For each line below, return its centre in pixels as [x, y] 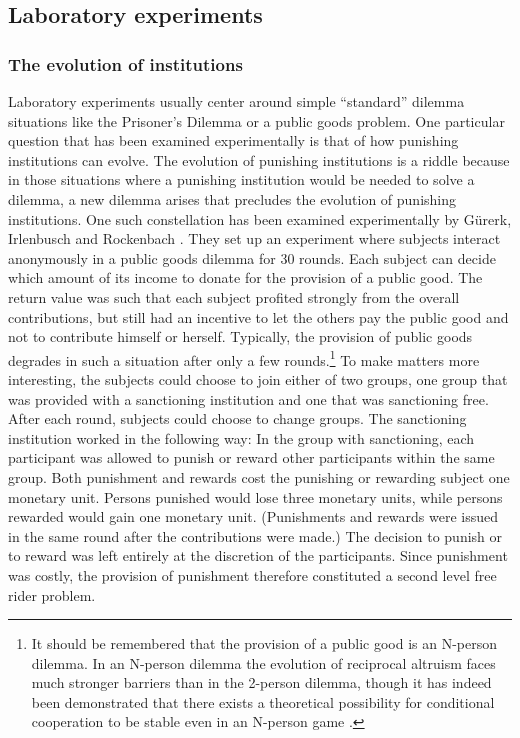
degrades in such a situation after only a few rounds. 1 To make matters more [244, 358]
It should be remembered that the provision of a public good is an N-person [264, 643]
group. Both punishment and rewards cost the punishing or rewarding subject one [259, 476]
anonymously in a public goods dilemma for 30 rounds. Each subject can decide [252, 257]
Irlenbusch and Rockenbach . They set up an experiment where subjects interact [254, 238]
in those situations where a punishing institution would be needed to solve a [241, 179]
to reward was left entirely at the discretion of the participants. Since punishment [258, 555]
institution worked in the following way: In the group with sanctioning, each [241, 437]
